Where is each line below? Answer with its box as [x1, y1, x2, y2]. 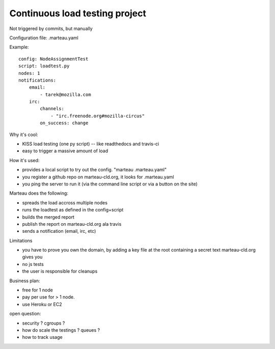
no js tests [22, 261, 44, 267]
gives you [22, 254, 43, 260]
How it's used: [9, 157, 40, 163]
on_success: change [40, 120, 89, 126]
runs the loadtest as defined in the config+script [22, 207, 124, 213]
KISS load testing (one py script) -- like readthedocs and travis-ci [22, 141, 159, 147]
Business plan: [9, 278, 40, 284]
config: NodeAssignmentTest [18, 56, 89, 62]
